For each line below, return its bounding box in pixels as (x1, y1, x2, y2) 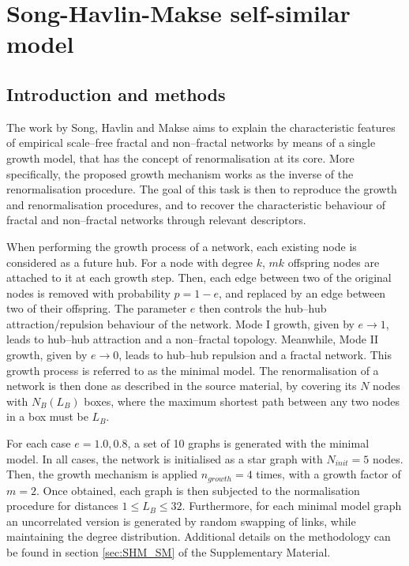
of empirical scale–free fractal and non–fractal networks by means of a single (6, 134, 376, 151)
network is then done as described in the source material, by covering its (6, 377, 357, 394)
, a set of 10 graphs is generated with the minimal (127, 435, 370, 452)
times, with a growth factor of (256, 466, 401, 482)
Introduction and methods (6, 81, 226, 106)
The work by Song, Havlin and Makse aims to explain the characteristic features (6, 118, 396, 135)
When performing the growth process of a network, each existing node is (6, 238, 357, 254)
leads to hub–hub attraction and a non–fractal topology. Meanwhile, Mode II (6, 331, 379, 347)
